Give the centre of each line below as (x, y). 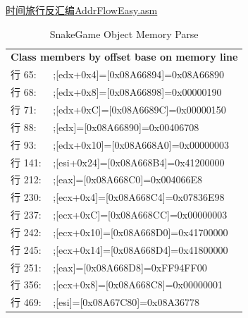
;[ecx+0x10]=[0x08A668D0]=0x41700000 (141, 232)
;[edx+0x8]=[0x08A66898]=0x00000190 (137, 92)
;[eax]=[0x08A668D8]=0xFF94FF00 (130, 267)
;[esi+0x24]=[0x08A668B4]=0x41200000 (139, 162)
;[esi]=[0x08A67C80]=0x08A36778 (126, 302)
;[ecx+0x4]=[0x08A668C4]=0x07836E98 (139, 197)
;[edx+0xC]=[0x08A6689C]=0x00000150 (139, 109)
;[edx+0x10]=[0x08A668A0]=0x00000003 (141, 144)
